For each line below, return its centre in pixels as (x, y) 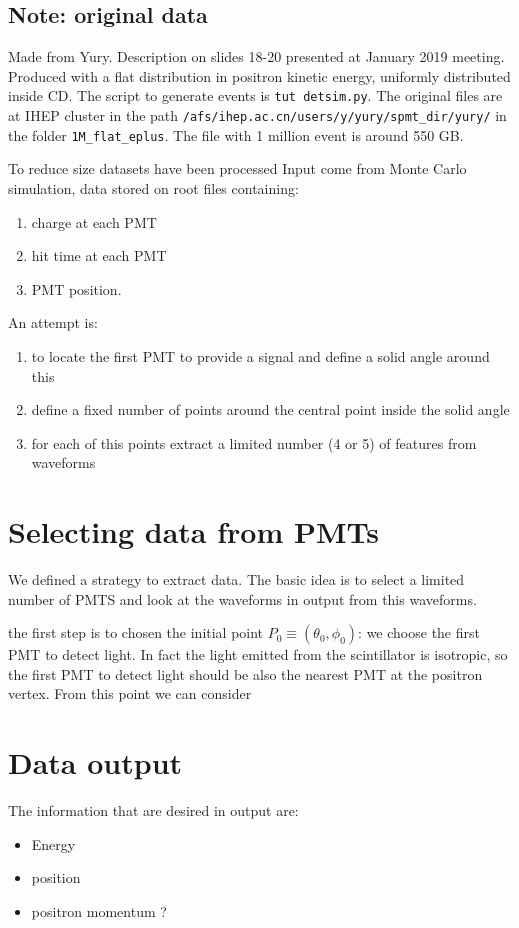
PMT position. (76, 288)
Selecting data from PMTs (194, 531)
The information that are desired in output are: (153, 810)
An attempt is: (53, 322)
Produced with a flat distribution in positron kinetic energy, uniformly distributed (259, 75)
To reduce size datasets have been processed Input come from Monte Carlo (237, 168)
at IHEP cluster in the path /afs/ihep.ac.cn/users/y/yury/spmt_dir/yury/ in (257, 115)
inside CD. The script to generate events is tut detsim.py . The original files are (255, 95)
